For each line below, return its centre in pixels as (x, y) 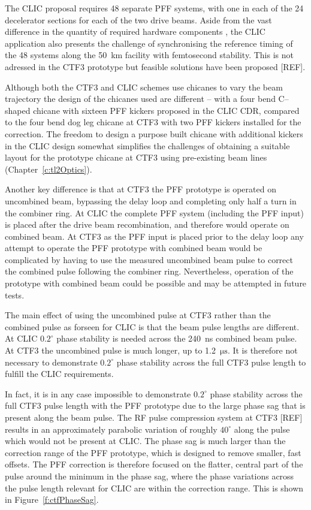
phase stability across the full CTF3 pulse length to (211, 362)
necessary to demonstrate (51, 362)
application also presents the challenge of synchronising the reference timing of (149, 43)
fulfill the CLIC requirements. (59, 374)
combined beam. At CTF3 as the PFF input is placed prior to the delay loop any (154, 236)
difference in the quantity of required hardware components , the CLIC (135, 31)
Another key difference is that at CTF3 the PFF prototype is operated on (141, 189)
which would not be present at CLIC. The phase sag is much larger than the (145, 441)
